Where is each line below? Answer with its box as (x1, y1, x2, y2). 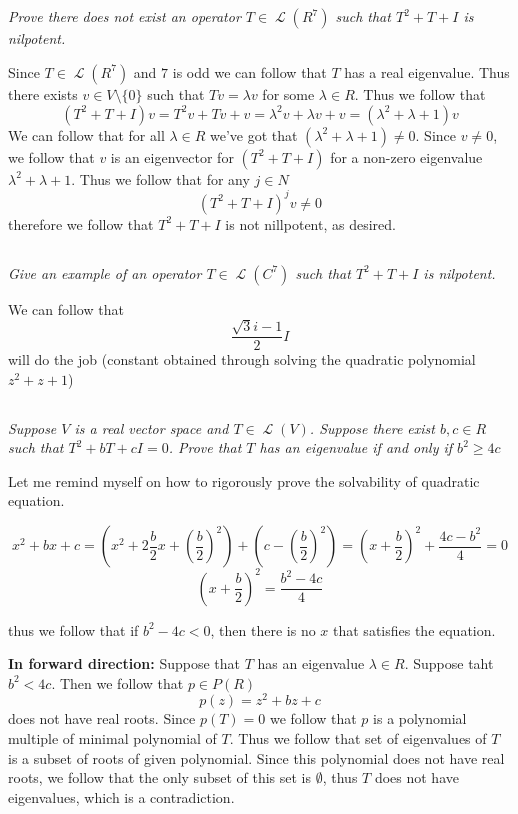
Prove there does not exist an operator (8, 6, 241, 27)
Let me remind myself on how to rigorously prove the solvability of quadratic (8, 470, 480, 491)
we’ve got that (210, 124, 298, 145)
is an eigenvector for (110, 146, 234, 167)
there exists (8, 83, 78, 104)
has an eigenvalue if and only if (259, 437, 453, 458)
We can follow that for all (8, 124, 165, 145)
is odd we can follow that (172, 61, 327, 82)
